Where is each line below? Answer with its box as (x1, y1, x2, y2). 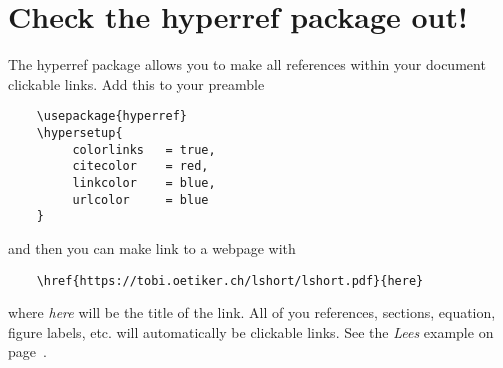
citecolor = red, (72, 159, 209, 174)
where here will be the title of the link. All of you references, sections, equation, (8, 302, 496, 323)
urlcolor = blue (72, 192, 209, 207)
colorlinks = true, (72, 142, 216, 157)
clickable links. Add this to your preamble (8, 73, 265, 94)
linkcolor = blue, (72, 175, 216, 190)
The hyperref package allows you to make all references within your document (8, 54, 486, 75)
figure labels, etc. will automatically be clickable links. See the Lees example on (8, 321, 494, 342)
